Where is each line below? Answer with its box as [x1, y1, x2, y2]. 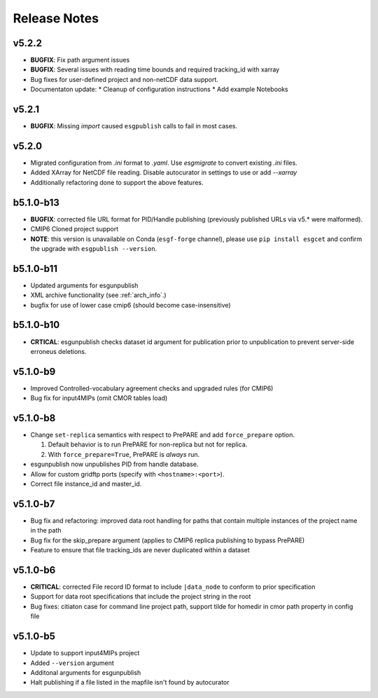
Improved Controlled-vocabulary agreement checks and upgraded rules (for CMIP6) [30, 384, 274, 392]
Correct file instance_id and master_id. [30, 480, 142, 488]
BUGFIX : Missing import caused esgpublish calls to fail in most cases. [30, 122, 238, 130]
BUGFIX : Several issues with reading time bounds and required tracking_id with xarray [30, 65, 280, 74]
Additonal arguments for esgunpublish [30, 668, 141, 676]
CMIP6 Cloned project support [30, 225, 119, 233]
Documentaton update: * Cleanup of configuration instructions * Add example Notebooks [30, 85, 288, 94]
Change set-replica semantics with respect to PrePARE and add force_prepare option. [30, 431, 295, 439]
